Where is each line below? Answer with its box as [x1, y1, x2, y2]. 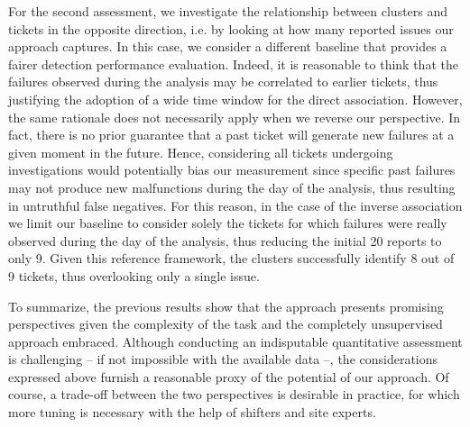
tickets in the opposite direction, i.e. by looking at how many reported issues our [8, 19, 454, 38]
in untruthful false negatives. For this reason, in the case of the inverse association [8, 195, 463, 214]
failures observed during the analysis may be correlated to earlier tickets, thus [8, 72, 438, 91]
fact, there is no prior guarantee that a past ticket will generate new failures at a [8, 125, 455, 144]
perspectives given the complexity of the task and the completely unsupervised [8, 314, 443, 333]
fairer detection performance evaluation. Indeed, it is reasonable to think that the [8, 54, 458, 73]
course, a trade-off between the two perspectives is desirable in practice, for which [8, 385, 460, 404]
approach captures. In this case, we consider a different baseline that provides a [8, 37, 447, 56]
